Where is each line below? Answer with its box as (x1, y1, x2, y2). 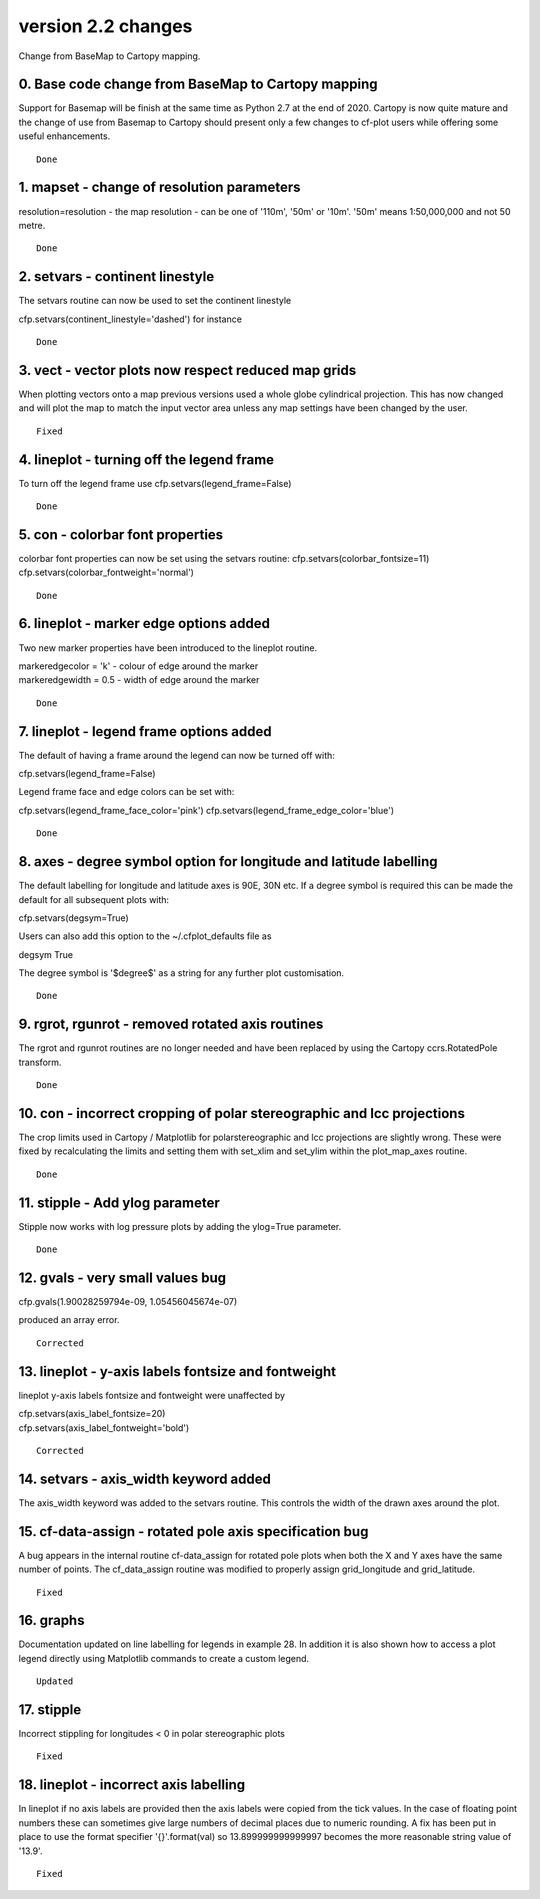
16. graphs (18, 1612, 85, 1629)
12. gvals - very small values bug (18, 1269, 227, 1286)
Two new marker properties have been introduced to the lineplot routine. (18, 641, 318, 654)
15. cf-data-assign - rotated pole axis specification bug (18, 1523, 369, 1540)
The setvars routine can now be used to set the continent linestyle (18, 295, 292, 307)
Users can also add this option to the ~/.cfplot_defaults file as (18, 930, 272, 942)
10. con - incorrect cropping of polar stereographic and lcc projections (18, 1105, 465, 1122)
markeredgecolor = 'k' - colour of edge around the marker (18, 660, 259, 672)
